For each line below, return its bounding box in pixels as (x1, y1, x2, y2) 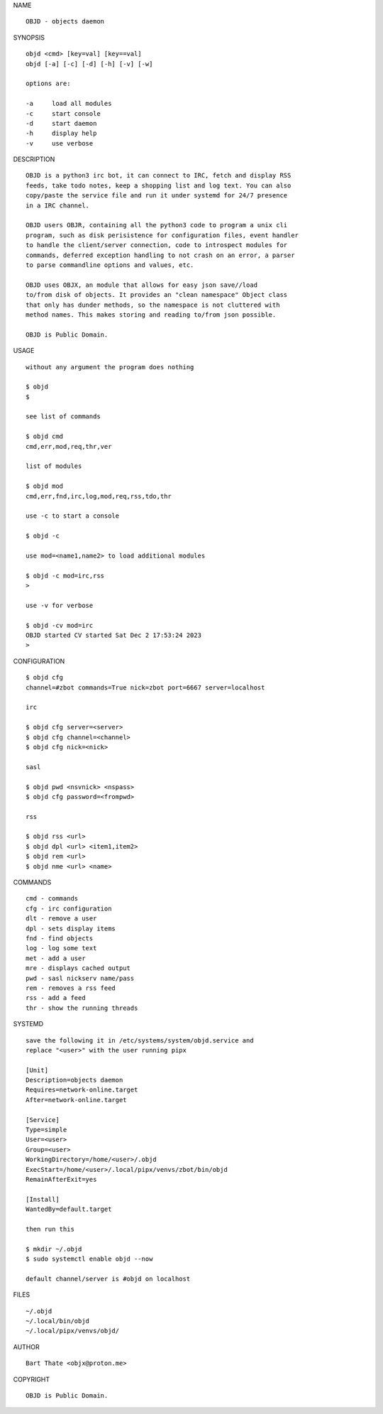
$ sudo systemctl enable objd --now (26, 1255, 153, 1263)
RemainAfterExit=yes (26, 1175, 97, 1183)
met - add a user (26, 954, 86, 962)
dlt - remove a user (26, 915, 97, 923)
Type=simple (26, 1126, 67, 1134)
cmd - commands (26, 895, 79, 903)
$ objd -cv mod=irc (26, 621, 94, 629)
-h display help (26, 129, 97, 138)
